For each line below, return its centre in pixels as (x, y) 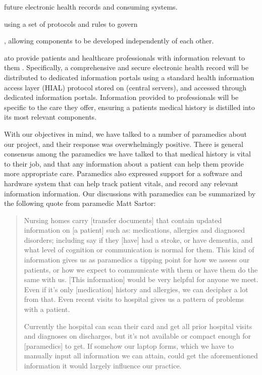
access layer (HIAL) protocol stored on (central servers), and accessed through (125, 87)
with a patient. (47, 309)
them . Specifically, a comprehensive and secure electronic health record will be (126, 67)
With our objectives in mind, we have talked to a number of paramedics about (125, 133)
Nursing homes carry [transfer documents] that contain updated (123, 220)
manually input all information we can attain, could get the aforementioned (141, 356)
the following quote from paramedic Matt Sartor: (80, 203)
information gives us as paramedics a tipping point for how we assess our (137, 260)
